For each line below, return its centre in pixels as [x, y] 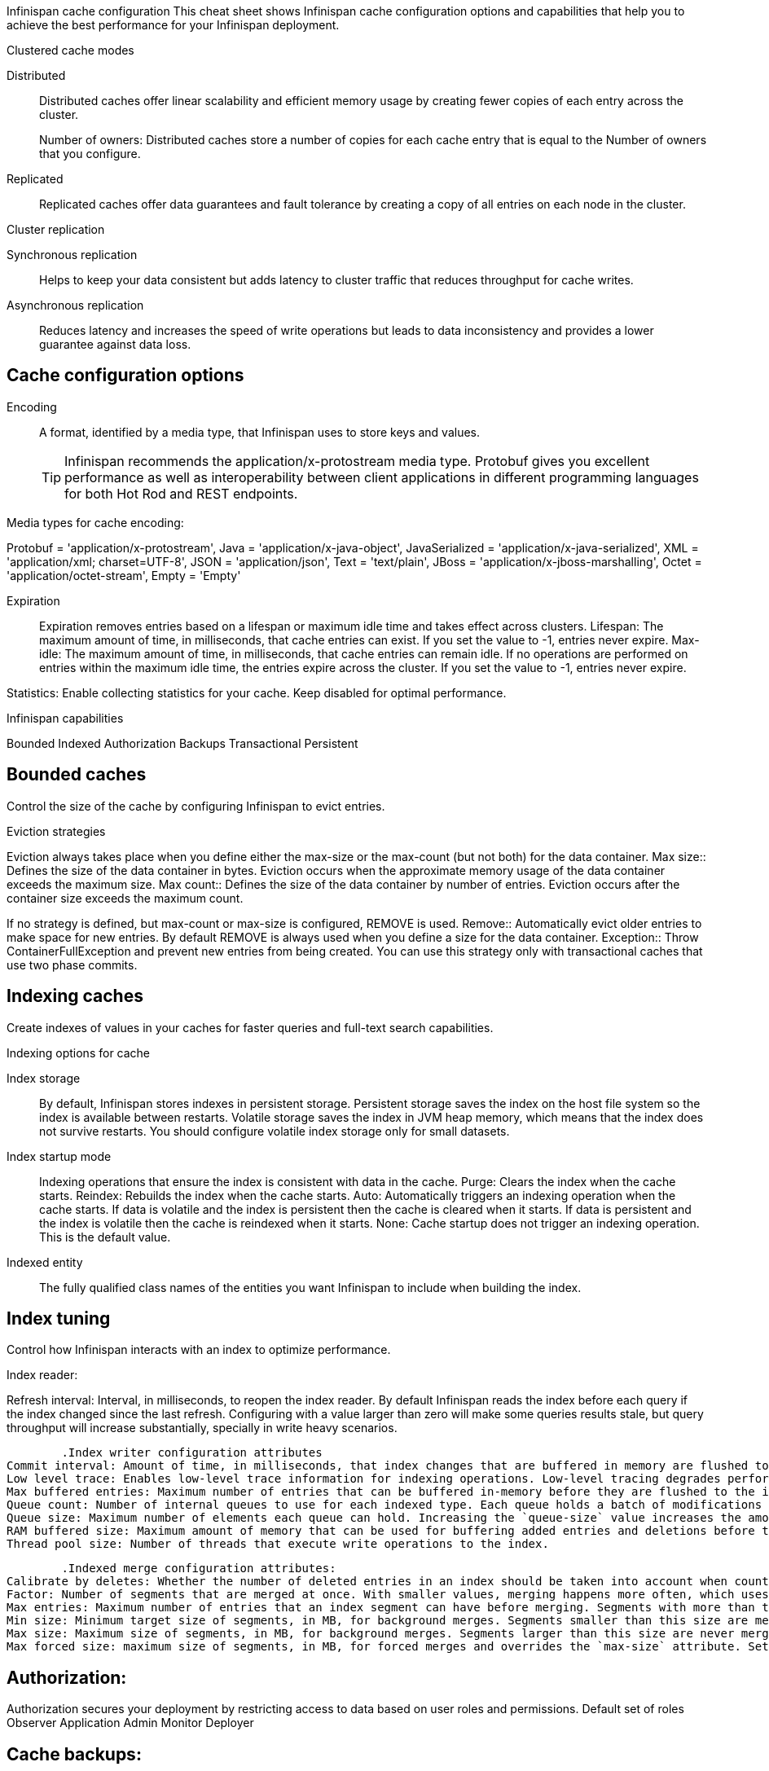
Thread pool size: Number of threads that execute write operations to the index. [278, 1544]
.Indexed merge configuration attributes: [199, 1569]
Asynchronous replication [75, 305]
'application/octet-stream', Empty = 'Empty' [124, 575]
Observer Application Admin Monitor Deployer [130, 1723]
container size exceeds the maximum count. [125, 898]
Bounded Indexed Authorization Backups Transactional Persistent [182, 743]
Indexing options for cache [79, 1052]
